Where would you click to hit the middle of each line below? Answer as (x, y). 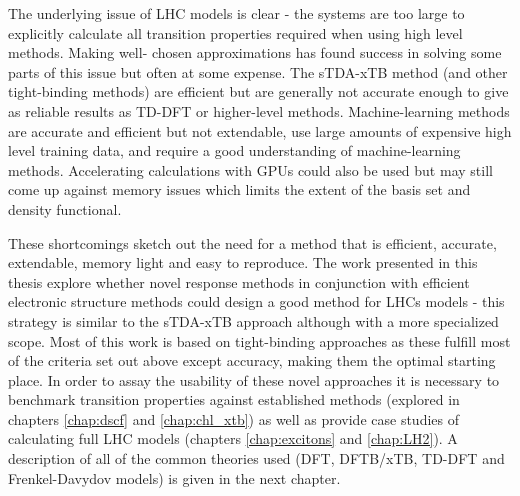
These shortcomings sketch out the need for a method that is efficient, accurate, (252, 242)
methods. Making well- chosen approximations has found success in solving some (255, 52)
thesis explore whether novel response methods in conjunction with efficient (239, 281)
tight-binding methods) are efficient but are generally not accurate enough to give (258, 91)
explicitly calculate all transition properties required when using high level (235, 32)
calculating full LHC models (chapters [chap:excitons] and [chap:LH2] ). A (233, 438)
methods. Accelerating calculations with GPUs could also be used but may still (250, 169)
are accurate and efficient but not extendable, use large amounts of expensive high (260, 130)
